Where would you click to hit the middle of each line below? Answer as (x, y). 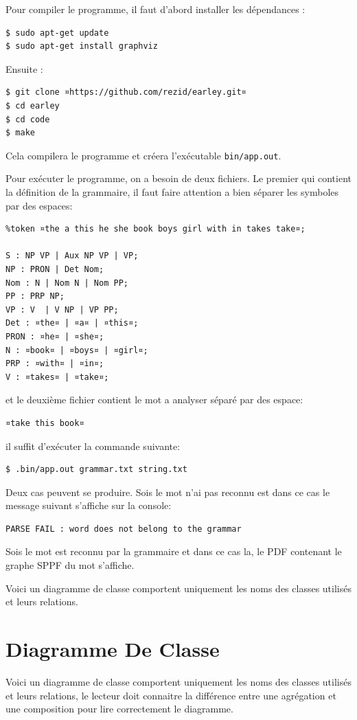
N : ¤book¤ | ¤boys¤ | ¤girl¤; (77, 350)
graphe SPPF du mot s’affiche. (70, 565)
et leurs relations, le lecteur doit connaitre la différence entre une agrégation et (171, 695)
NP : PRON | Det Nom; (55, 269)
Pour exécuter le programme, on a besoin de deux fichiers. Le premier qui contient (179, 178)
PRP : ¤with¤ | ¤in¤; (55, 364)
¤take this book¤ (45, 423)
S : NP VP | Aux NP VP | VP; (72, 256)
